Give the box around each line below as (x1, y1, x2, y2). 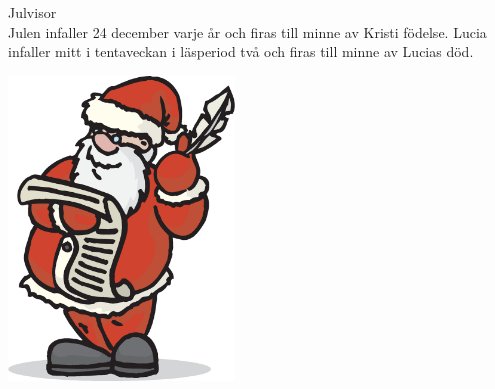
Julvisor (8, 2, 57, 22)
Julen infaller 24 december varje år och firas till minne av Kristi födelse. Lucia (8, 21, 487, 42)
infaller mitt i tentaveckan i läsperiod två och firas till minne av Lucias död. (8, 41, 474, 62)
